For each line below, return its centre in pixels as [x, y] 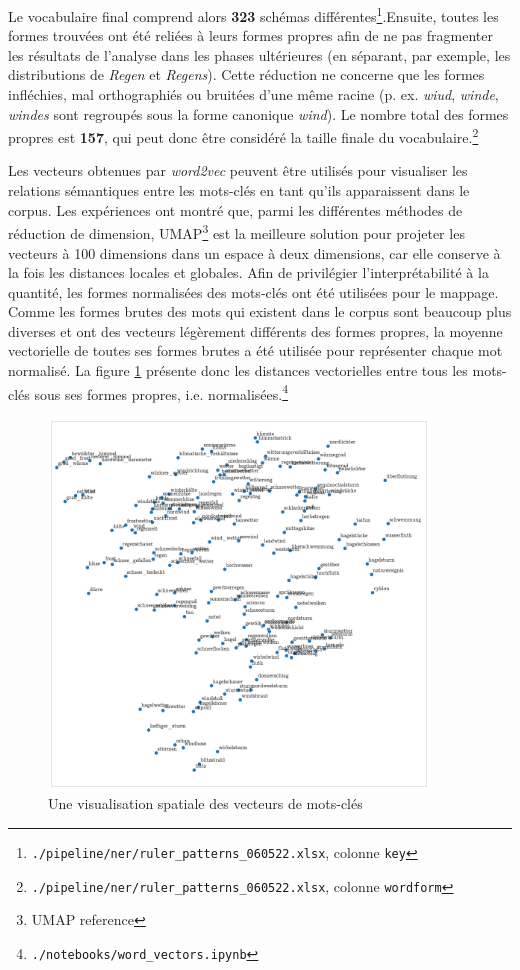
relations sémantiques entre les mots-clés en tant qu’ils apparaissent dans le [239, 190]
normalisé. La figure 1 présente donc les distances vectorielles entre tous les [238, 370]
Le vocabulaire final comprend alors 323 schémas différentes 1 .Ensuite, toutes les [253, 14]
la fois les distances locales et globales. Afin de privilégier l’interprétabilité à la [248, 272]
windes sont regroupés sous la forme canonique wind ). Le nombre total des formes [258, 113]
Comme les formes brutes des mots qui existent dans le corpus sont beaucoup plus [260, 311]
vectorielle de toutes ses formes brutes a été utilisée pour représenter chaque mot [255, 350]
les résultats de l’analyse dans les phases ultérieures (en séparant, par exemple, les [259, 54]
